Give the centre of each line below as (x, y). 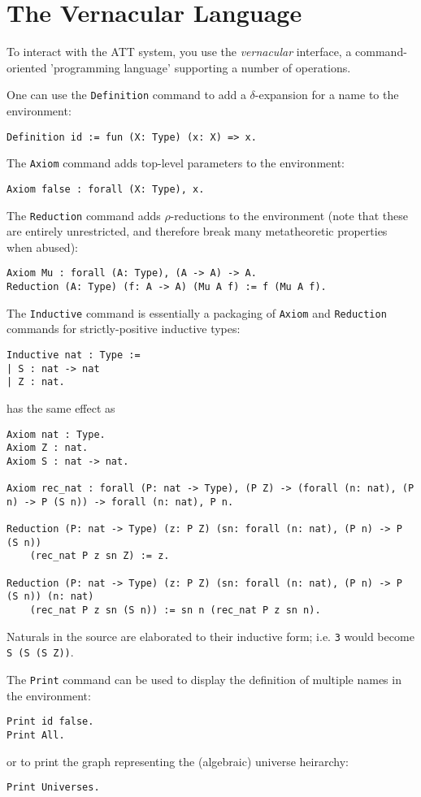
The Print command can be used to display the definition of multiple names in (204, 679)
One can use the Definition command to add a (126, 95)
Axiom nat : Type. (56, 434)
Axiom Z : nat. (48, 448)
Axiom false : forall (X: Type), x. (106, 189)
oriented (27, 67)
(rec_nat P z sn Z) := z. (100, 556)
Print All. (36, 735)
